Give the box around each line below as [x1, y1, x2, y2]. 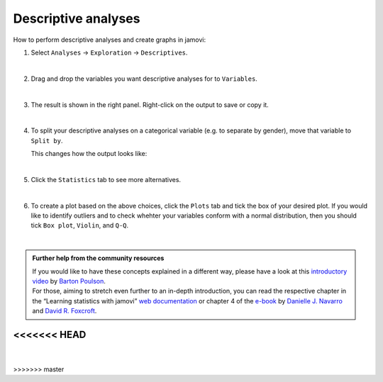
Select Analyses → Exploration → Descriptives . [30, 48, 188, 57]
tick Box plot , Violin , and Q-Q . [30, 221, 129, 230]
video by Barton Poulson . [32, 276, 106, 285]
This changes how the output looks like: [30, 150, 148, 158]
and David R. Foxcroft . [32, 307, 97, 315]
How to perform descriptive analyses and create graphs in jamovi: [13, 35, 206, 44]
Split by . [30, 136, 63, 145]
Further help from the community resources [32, 254, 165, 262]
